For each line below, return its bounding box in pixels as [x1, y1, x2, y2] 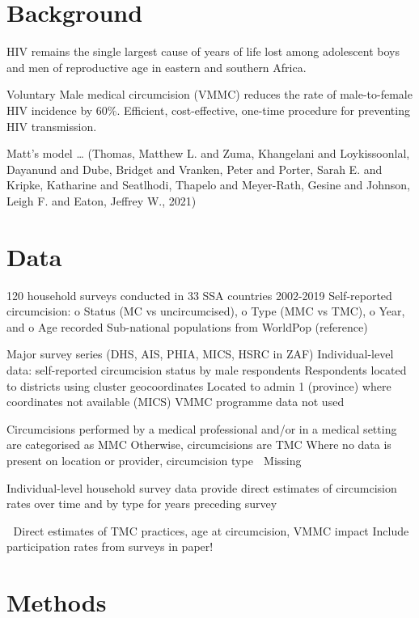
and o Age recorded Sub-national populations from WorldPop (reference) [6, 318, 368, 335]
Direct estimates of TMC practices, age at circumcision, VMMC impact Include [13, 522, 409, 539]
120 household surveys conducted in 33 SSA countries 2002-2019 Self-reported [6, 286, 392, 303]
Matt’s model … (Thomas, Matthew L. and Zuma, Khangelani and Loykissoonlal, [6, 145, 410, 162]
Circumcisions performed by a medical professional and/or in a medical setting [6, 420, 397, 437]
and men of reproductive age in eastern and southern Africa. [6, 58, 307, 75]
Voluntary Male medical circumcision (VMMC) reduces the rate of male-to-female [6, 86, 413, 103]
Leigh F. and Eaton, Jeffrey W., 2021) [6, 192, 197, 209]
